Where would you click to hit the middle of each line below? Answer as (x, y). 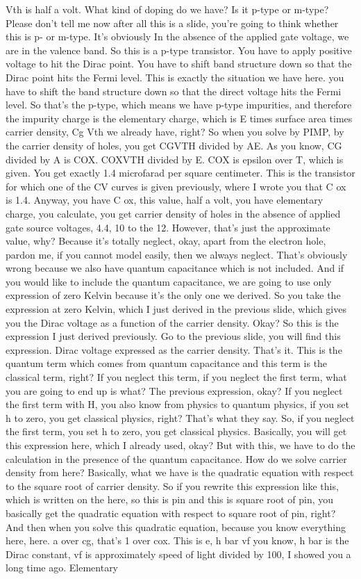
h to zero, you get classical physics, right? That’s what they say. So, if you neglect (180, 417)
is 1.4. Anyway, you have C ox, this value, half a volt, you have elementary (165, 200)
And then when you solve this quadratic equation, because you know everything (176, 527)
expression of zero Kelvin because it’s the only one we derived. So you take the (173, 295)
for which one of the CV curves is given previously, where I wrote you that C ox (176, 186)
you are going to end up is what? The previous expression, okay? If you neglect (174, 390)
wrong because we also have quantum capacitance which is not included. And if (175, 268)
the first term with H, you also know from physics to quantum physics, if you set (177, 404)
